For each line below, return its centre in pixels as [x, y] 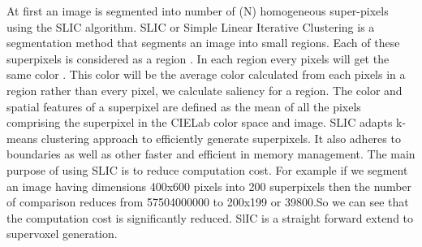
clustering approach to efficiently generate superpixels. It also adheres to [221, 138]
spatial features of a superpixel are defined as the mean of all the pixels [184, 106]
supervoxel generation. [62, 234]
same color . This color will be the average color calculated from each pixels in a [206, 74]
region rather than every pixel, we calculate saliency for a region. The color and [205, 90]
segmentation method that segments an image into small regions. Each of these [203, 43]
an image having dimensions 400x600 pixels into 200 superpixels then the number [209, 186]
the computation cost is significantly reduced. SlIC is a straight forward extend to [210, 217]
